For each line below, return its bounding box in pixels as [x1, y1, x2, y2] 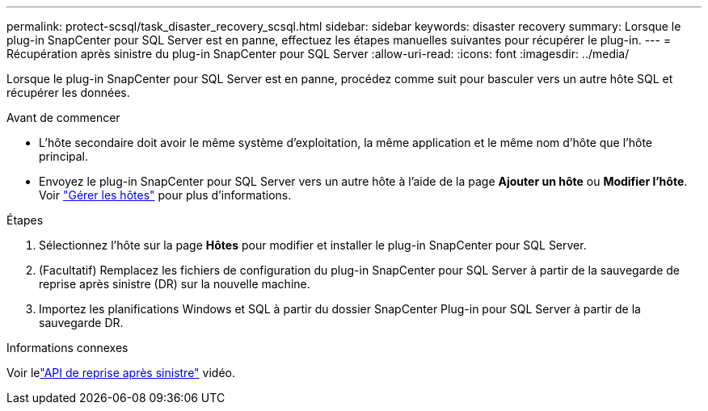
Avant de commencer [6, 111, 120, 124]
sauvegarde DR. [39, 316, 124, 329]
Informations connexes [6, 341, 129, 354]
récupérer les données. [6, 86, 130, 99]
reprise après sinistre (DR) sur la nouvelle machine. [39, 277, 310, 291]
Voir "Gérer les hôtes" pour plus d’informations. [39, 188, 292, 202]
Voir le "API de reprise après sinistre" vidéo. [6, 366, 235, 380]
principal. [39, 149, 89, 163]
